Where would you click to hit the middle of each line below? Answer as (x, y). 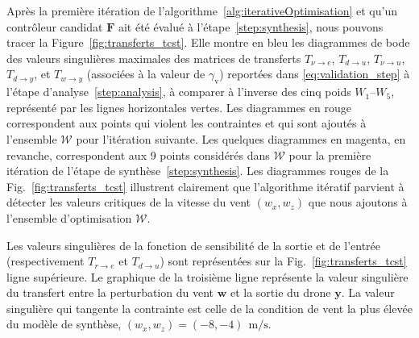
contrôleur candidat (55, 26)
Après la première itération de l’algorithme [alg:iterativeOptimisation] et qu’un (202, 10)
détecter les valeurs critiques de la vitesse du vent (129, 202)
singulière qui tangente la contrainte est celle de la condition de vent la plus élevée (209, 308)
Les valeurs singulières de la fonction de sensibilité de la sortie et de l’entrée (194, 245)
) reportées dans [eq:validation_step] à (315, 74)
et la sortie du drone (280, 292)
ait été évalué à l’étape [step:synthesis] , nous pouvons (251, 26)
